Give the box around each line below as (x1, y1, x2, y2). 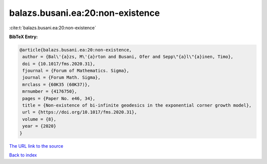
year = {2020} (22, 123, 56, 129)
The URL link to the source (9, 143, 64, 149)
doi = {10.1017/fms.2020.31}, (22, 61, 96, 66)
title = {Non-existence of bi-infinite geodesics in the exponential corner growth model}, (22, 103, 252, 109)
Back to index (9, 152, 37, 158)
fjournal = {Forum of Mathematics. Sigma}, (22, 68, 130, 74)
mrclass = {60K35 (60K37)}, (22, 82, 90, 87)
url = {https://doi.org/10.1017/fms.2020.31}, (22, 109, 137, 115)
